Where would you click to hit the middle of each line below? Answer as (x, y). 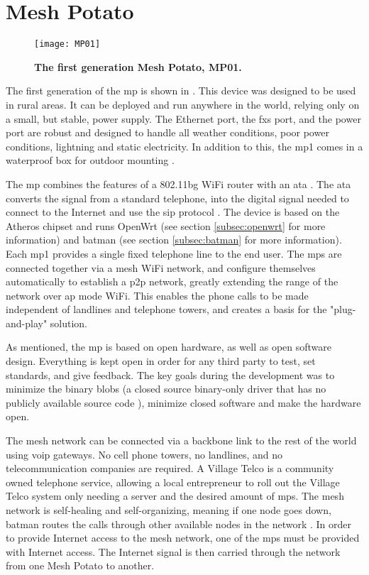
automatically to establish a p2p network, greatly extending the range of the (172, 281)
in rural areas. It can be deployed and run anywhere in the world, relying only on (183, 104)
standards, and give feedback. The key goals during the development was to (170, 374)
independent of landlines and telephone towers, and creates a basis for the (166, 309)
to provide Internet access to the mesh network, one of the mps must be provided (183, 538)
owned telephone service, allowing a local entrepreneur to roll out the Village (173, 482)
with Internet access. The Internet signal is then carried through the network (173, 551)
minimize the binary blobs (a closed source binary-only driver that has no (166, 389)
